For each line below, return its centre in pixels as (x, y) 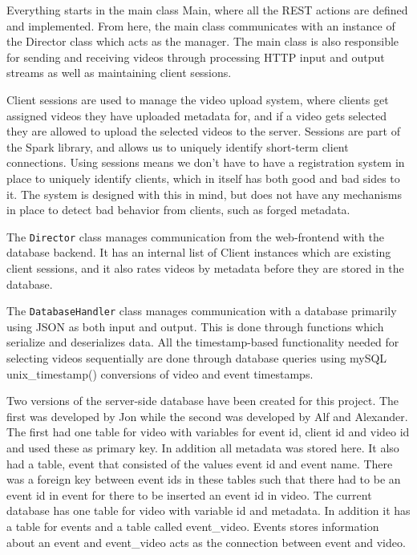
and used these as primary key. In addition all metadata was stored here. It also (203, 447)
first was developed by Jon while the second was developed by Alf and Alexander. (207, 416)
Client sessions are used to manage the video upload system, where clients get (198, 99)
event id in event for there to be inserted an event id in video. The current (189, 494)
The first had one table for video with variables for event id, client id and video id (208, 432)
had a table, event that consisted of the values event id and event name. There (200, 463)
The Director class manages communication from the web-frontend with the (195, 236)
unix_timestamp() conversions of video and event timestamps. (160, 373)
